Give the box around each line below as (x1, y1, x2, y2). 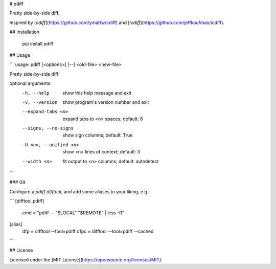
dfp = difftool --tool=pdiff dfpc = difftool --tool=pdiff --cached (22, 228, 154, 235)
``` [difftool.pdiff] (9, 198, 44, 204)
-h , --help (22, 90, 50, 96)
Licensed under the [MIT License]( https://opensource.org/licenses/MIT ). (9, 256, 163, 263)
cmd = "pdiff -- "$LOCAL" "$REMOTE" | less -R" (22, 210, 125, 216)
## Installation (9, 29, 39, 35)
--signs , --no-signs (22, 125, 74, 131)
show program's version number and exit (62, 99, 149, 105)
